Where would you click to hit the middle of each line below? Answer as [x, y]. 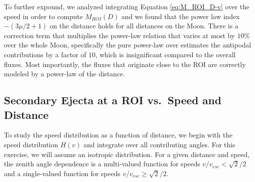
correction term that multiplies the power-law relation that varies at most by [119, 35]
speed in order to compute [43, 16]
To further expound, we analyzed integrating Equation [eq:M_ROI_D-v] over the [127, 6]
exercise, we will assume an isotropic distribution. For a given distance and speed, [127, 154]
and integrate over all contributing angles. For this [159, 144]
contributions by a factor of [45, 54]
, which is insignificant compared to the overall [166, 54]
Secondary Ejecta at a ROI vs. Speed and [113, 100]
